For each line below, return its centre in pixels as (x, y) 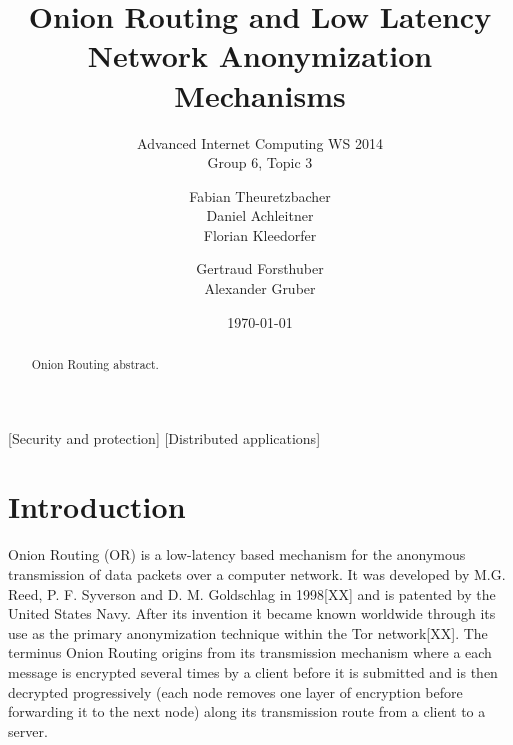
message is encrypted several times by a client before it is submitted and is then (253, 671)
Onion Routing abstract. (95, 364)
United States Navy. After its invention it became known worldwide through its (252, 613)
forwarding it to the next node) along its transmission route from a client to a (247, 711)
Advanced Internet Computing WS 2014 (260, 142)
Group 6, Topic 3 (260, 162)
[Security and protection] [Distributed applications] (164, 437)
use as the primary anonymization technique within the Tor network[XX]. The (248, 632)
